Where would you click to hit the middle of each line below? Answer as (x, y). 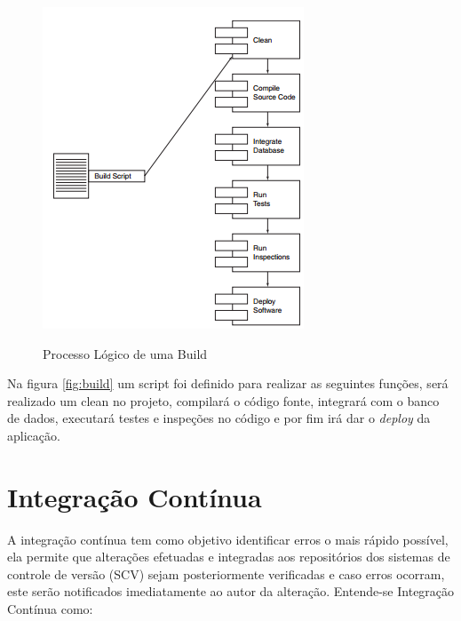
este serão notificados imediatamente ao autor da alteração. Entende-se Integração (231, 591)
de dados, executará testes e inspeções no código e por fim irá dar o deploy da (219, 418)
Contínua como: (50, 609)
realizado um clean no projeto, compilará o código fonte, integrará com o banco (223, 400)
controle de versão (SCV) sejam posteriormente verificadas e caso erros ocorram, (226, 573)
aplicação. (34, 435)
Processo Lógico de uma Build (125, 353)
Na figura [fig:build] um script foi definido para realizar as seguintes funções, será (228, 383)
